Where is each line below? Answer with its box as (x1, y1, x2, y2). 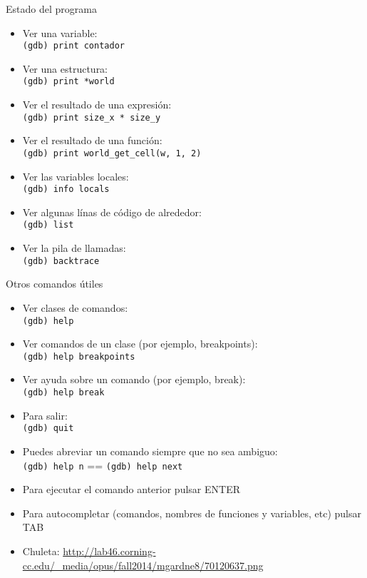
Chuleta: (22, 543, 60, 558)
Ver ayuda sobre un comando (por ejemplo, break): (22, 372, 246, 387)
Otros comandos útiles (6, 276, 103, 291)
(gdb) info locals (22, 184, 110, 195)
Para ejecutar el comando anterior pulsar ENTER (22, 482, 240, 497)
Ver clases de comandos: (22, 300, 128, 315)
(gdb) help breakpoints (22, 351, 135, 362)
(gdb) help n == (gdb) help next (22, 457, 183, 472)
